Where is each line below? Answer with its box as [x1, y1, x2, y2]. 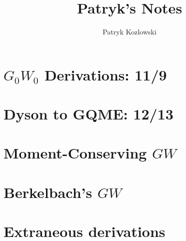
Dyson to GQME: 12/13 [3, 103, 173, 124]
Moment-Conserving [3, 142, 147, 163]
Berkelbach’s [3, 181, 92, 202]
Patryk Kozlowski [102, 26, 156, 37]
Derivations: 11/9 [44, 64, 167, 84]
